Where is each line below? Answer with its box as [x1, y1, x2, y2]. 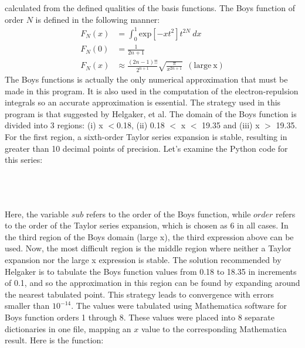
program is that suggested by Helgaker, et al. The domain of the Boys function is [5, 107, 297, 120]
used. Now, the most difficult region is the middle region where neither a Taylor [5, 242, 292, 254]
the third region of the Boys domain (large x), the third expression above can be [5, 230, 294, 243]
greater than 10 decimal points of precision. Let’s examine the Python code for [5, 142, 288, 154]
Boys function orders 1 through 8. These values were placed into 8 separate [5, 311, 275, 323]
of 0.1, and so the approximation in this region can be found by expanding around [5, 277, 300, 289]
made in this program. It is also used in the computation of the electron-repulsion [5, 84, 299, 97]
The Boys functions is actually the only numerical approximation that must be [5, 73, 288, 86]
